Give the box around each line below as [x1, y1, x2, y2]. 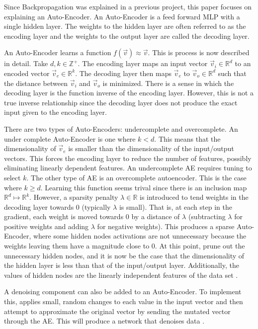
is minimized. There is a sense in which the [102, 78, 234, 88]
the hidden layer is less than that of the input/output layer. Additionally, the [4, 260, 239, 270]
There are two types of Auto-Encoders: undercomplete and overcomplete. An [4, 123, 238, 134]
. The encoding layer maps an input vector [78, 58, 208, 69]
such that [218, 68, 247, 78]
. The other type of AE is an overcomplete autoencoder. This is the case [26, 172, 247, 182]
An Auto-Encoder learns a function [4, 47, 111, 58]
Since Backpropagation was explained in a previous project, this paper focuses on [4, 1, 252, 11]
